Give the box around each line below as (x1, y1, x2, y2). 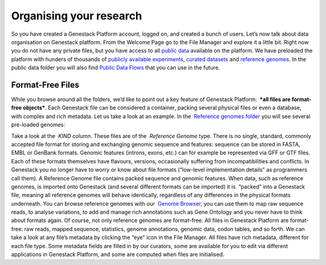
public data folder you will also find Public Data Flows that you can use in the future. (11, 64, 220, 71)
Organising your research (11, 9, 142, 22)
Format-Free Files (11, 79, 80, 90)
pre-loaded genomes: (11, 121, 66, 128)
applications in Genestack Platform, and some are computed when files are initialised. (11, 251, 225, 258)
